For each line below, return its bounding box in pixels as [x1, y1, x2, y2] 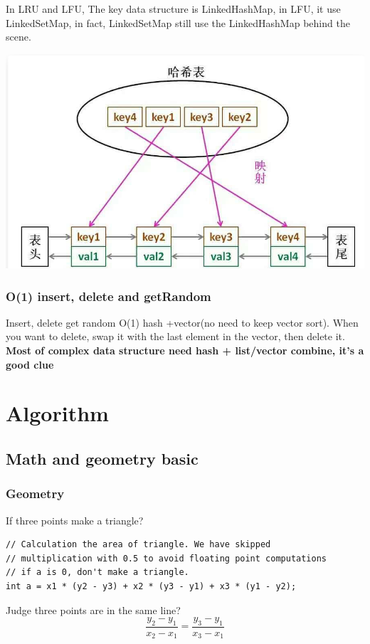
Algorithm [6, 398, 109, 428]
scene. [6, 29, 31, 44]
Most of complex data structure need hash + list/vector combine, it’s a [6, 343, 364, 358]
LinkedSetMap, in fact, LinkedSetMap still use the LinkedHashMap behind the [6, 15, 350, 30]
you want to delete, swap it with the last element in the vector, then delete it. [6, 329, 345, 344]
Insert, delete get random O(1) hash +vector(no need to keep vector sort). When [6, 315, 359, 329]
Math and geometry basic [6, 447, 199, 469]
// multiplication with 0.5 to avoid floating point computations [6, 553, 327, 564]
